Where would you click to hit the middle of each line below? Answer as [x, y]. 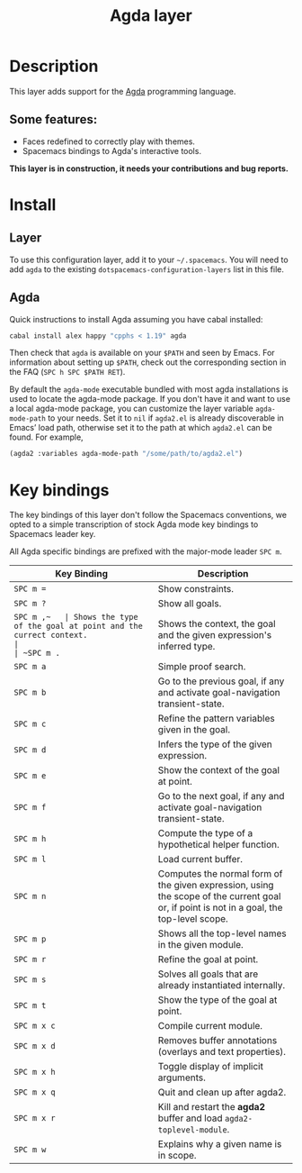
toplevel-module [192, 1130]
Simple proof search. [202, 667]
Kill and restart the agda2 [212, 1107]
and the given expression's [215, 635]
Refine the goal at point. [208, 959]
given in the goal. [194, 730]
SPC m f [30, 808]
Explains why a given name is [220, 1144]
